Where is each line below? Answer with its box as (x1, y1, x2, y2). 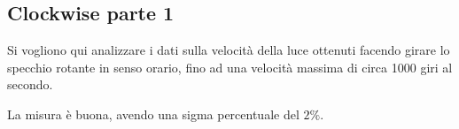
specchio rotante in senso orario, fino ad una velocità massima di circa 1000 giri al (7, 57, 453, 76)
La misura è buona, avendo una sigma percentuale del (7, 104, 300, 123)
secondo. (7, 75, 53, 94)
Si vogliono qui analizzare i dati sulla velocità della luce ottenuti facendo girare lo (7, 41, 450, 59)
